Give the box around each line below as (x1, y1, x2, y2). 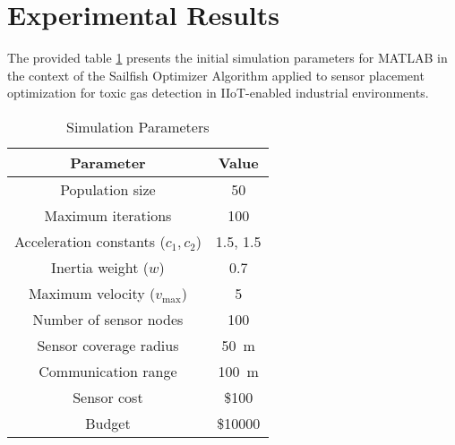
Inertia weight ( (51, 256, 150, 278)
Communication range (39, 360, 177, 381)
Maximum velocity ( (28, 282, 156, 304)
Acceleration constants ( (14, 230, 166, 252)
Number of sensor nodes (32, 308, 184, 329)
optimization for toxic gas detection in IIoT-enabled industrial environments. (7, 83, 429, 102)
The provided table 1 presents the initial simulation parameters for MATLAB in (7, 48, 448, 67)
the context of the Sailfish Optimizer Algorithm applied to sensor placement (7, 65, 425, 84)
